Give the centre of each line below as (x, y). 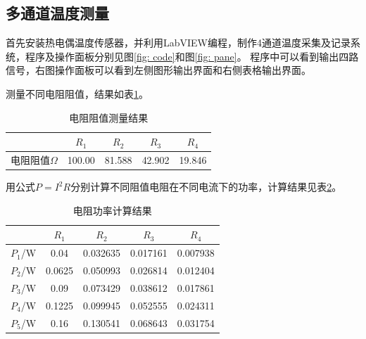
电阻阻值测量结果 (109, 117)
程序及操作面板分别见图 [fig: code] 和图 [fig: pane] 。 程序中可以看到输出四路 (192, 56)
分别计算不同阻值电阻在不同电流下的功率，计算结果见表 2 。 (206, 187)
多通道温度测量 (57, 13)
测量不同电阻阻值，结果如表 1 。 (77, 93)
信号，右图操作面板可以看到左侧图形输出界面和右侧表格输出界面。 (158, 70)
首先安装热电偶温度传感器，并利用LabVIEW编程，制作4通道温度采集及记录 (178, 43)
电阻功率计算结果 (112, 210)
